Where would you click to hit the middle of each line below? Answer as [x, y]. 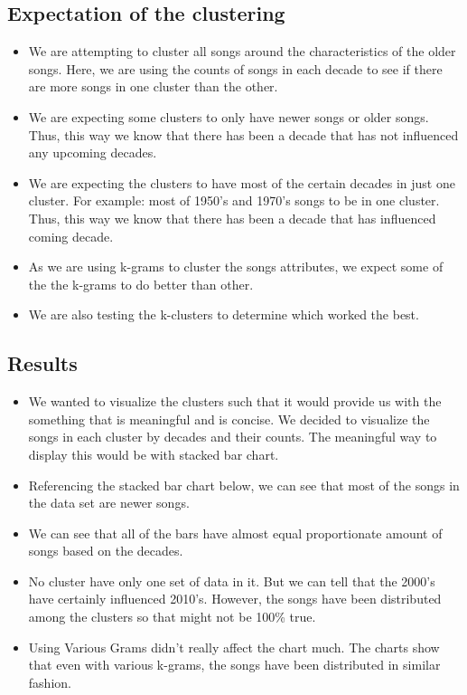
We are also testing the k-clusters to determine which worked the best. [224, 314]
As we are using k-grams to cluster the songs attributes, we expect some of [236, 267]
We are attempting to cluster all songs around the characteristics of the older [242, 51]
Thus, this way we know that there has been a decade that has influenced [232, 218]
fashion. [50, 682]
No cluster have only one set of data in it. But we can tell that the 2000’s [232, 581]
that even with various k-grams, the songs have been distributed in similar [234, 665]
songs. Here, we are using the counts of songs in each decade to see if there [235, 68]
